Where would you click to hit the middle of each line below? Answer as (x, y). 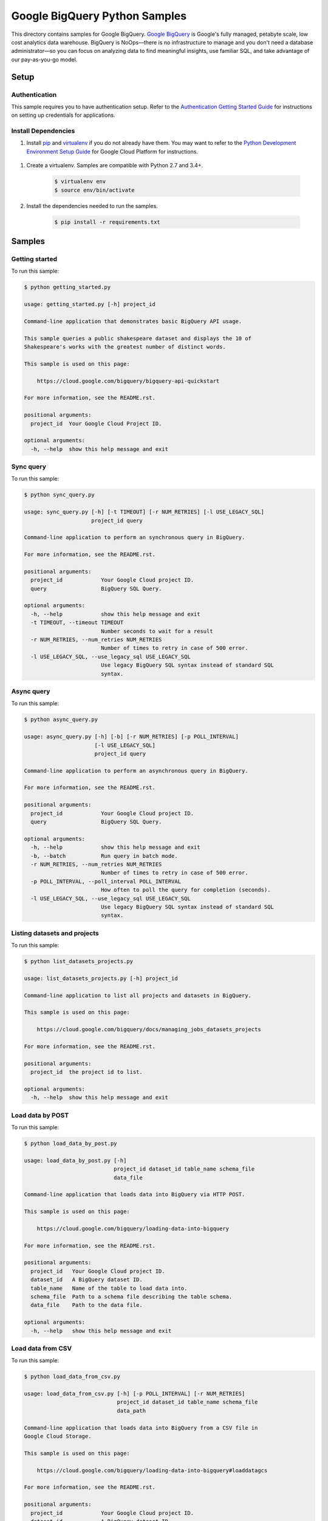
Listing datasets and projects (55, 933)
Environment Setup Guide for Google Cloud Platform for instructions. (112, 151)
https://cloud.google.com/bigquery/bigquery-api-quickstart (128, 381)
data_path (131, 1411)
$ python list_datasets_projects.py (79, 962)
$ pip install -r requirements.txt (107, 222)
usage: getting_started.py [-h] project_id (90, 305)
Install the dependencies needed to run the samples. (92, 206)
